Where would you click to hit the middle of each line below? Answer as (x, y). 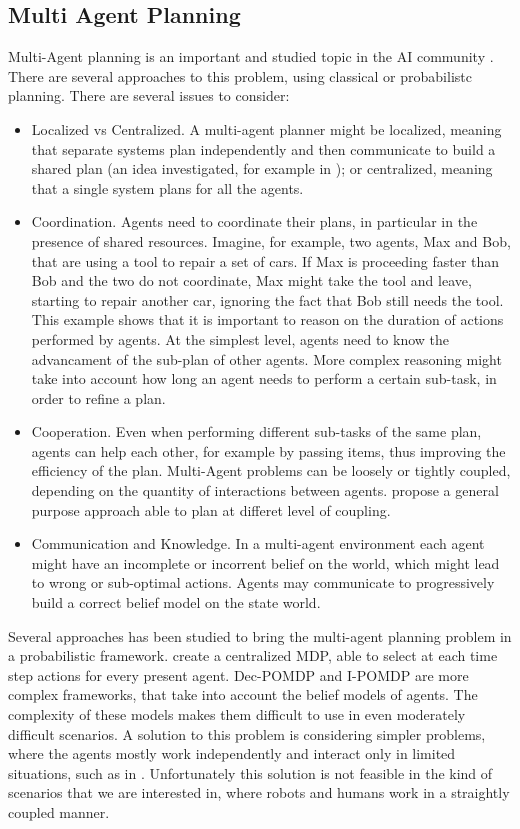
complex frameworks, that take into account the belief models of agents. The (243, 694)
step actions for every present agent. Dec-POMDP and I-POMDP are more (238, 674)
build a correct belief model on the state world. (176, 602)
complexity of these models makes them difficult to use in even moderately (237, 714)
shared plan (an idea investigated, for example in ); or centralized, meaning (262, 168)
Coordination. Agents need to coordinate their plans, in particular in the (254, 221)
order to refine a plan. (98, 397)
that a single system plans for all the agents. (167, 187)
